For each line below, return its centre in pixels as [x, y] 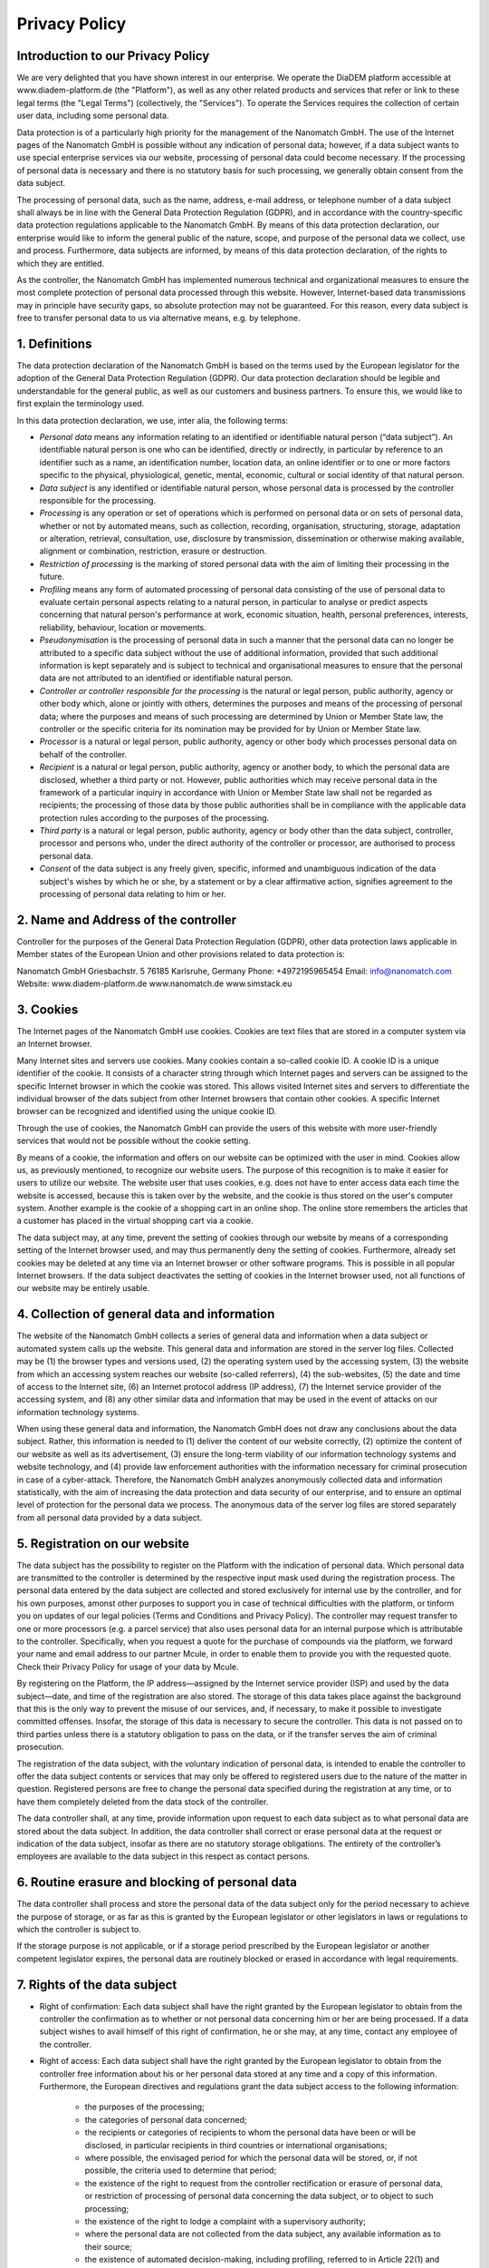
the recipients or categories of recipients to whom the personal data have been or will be [250, 2133]
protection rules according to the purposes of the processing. [154, 817]
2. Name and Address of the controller [127, 919]
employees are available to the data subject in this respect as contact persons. [163, 1856]
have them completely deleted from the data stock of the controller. [143, 1802]
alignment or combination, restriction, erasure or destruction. [153, 551]
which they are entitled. [61, 263]
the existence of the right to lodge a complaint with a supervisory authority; [225, 2221]
